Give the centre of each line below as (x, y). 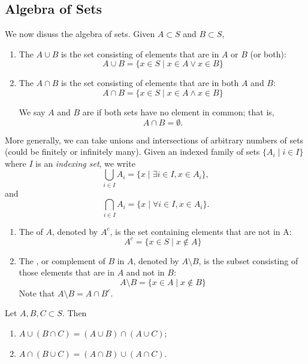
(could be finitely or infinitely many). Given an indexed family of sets (132, 152)
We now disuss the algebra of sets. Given (80, 34)
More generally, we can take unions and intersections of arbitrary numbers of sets (154, 140)
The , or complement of (62, 260)
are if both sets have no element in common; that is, (178, 111)
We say (32, 111)
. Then (74, 313)
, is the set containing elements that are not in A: (201, 231)
